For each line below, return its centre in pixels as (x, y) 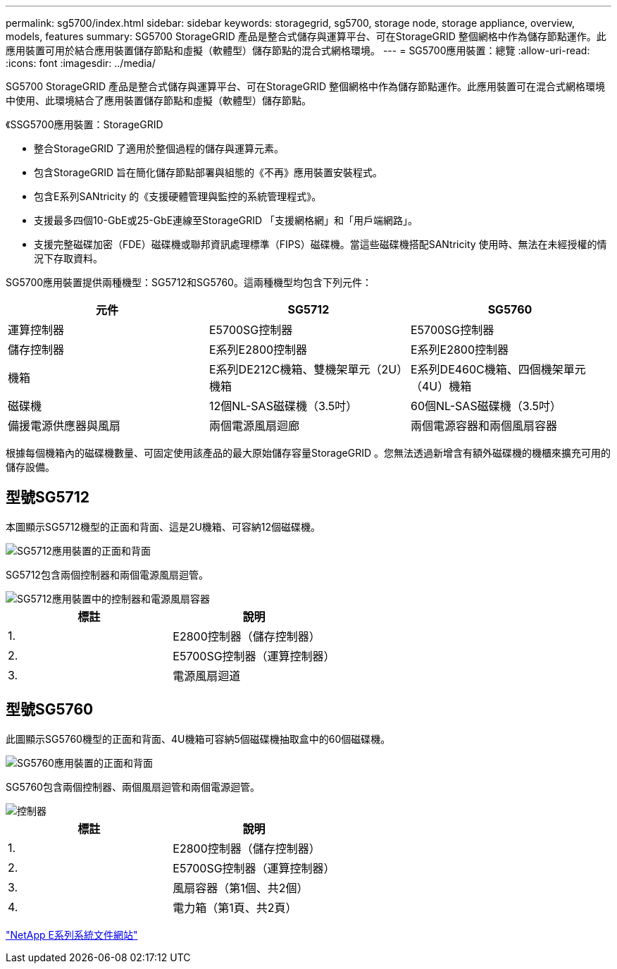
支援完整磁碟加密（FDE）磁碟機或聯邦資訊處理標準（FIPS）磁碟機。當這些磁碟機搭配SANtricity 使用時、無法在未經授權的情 (320, 244)
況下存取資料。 (68, 258)
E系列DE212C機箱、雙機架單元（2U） (306, 369)
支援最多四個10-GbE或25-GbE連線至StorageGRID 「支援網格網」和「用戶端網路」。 (226, 220)
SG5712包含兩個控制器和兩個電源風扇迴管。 (107, 574)
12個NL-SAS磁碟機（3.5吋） (283, 406)
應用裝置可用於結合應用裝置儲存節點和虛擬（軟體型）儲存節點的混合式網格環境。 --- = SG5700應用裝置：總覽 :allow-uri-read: (298, 50)
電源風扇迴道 (207, 675)
